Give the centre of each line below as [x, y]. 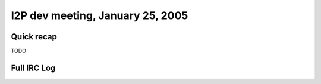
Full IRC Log [33, 68]
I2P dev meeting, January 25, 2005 [100, 15]
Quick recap [34, 37]
